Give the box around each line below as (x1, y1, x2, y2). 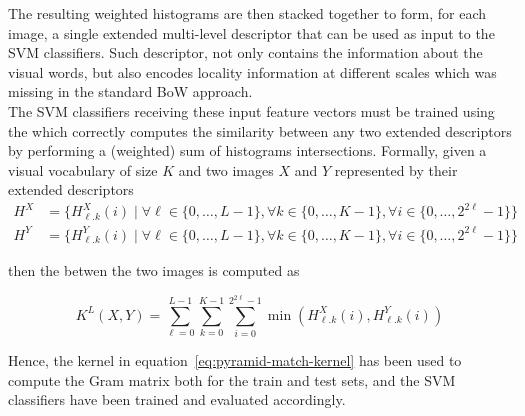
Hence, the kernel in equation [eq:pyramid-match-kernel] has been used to (8, 350, 462, 371)
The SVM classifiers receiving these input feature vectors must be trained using (8, 100, 495, 121)
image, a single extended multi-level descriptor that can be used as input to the (8, 22, 495, 43)
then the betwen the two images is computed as (8, 260, 300, 280)
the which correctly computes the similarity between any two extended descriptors (8, 120, 512, 141)
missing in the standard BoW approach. (8, 81, 253, 102)
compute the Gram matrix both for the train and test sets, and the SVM (8, 369, 456, 390)
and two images (178, 159, 274, 180)
